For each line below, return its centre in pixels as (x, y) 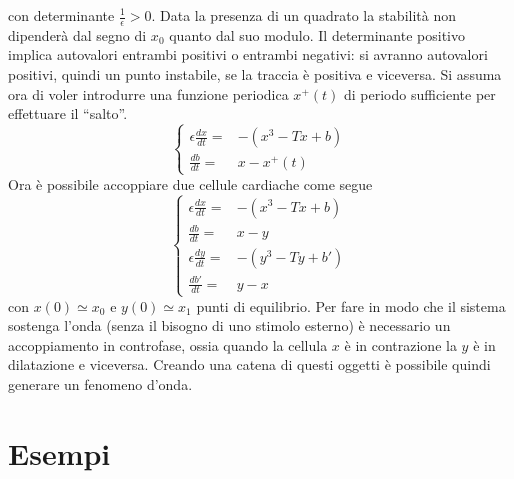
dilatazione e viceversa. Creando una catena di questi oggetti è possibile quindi (249, 364)
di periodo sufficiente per (419, 93)
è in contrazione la (400, 344)
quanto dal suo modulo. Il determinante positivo (317, 34)
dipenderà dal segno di (77, 34)
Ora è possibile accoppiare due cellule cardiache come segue (190, 183)
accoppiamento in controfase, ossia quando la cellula (168, 344)
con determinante (61, 15)
